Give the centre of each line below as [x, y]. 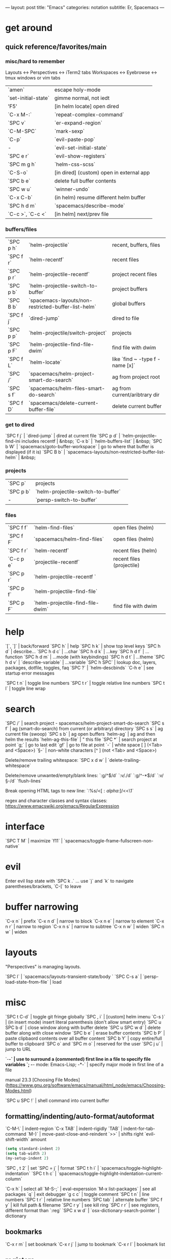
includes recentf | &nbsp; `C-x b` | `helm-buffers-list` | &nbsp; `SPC [92, 441]
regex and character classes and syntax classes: [56, 801]
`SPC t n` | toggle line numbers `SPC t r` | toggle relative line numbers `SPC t [85, 683]
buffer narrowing [42, 907]
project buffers [130, 289]
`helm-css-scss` [75, 164]
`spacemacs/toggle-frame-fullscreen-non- [108, 840]
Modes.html [18, 1090]
